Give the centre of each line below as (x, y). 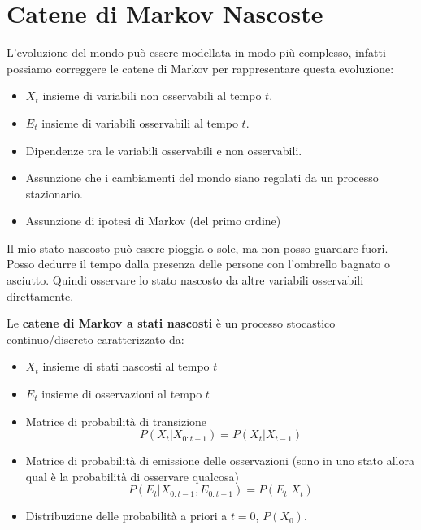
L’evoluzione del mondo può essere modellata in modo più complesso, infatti (196, 52)
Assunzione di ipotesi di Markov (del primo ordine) (153, 221)
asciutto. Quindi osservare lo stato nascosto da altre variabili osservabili (185, 280)
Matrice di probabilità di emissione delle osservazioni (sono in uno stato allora (220, 460)
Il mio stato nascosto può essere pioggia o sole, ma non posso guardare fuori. (197, 248)
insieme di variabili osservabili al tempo (140, 122)
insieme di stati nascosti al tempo (126, 366)
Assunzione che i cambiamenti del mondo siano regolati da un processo (202, 178)
